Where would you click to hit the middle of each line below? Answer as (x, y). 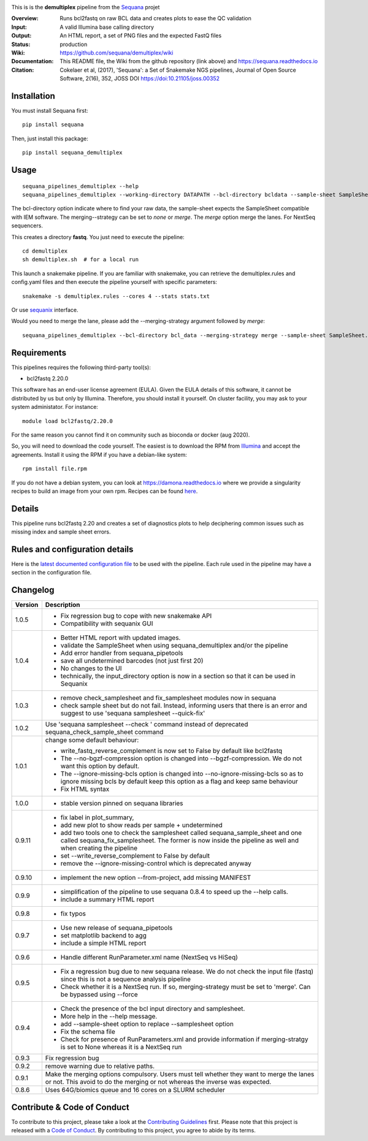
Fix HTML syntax (85, 789)
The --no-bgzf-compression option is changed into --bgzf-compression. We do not (181, 758)
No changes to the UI (91, 668)
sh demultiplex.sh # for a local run (81, 260)
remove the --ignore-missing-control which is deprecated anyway (156, 863)
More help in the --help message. (109, 1017)
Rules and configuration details (72, 549)
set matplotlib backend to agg (103, 936)
